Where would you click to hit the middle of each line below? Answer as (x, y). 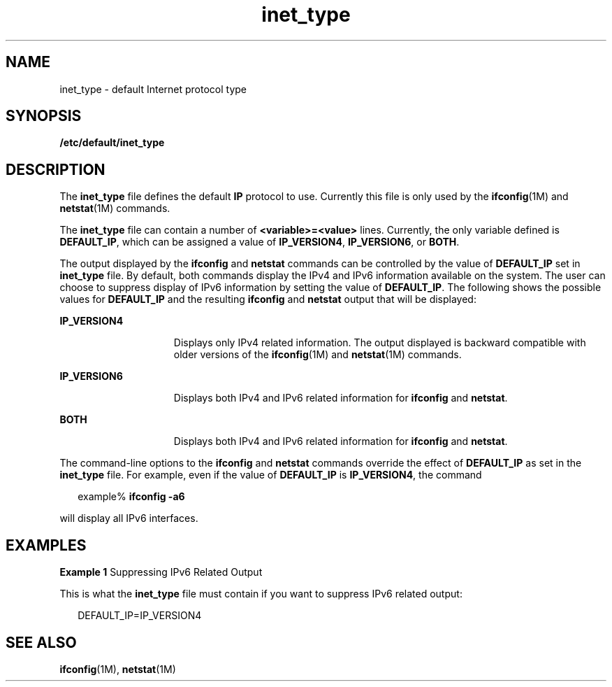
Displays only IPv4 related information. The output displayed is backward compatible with (380, 343)
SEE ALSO (41, 642)
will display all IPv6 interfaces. (129, 518)
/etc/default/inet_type (112, 143)
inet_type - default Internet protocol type (153, 89)
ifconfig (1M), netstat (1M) (118, 669)
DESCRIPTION (56, 169)
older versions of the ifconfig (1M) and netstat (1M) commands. (318, 355)
